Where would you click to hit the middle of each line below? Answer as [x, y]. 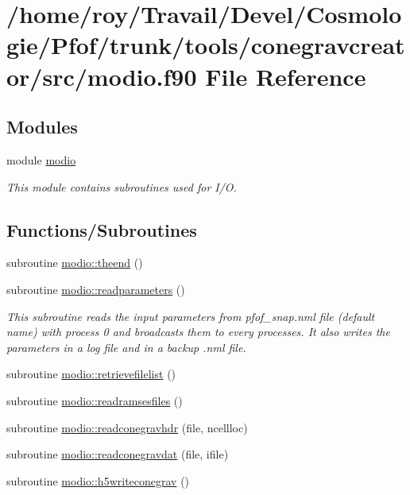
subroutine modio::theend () [75, 263]
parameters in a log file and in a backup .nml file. [126, 347]
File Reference [286, 76]
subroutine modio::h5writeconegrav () [98, 480]
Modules [42, 127]
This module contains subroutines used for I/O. [122, 186]
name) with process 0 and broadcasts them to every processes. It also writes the [198, 332]
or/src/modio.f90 [102, 76]
